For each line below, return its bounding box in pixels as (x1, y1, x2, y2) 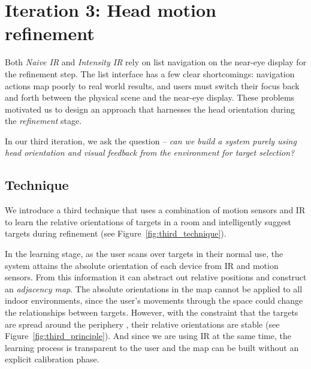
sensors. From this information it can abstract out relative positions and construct (5, 271, 307, 283)
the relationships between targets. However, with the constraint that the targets (5, 306, 298, 319)
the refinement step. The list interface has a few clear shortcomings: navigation (5, 67, 295, 80)
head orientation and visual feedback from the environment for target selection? (5, 146, 295, 159)
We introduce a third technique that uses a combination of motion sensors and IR (5, 204, 306, 216)
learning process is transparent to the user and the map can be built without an (5, 341, 299, 353)
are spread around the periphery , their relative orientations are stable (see (5, 317, 280, 330)
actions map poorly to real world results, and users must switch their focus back (5, 79, 300, 92)
